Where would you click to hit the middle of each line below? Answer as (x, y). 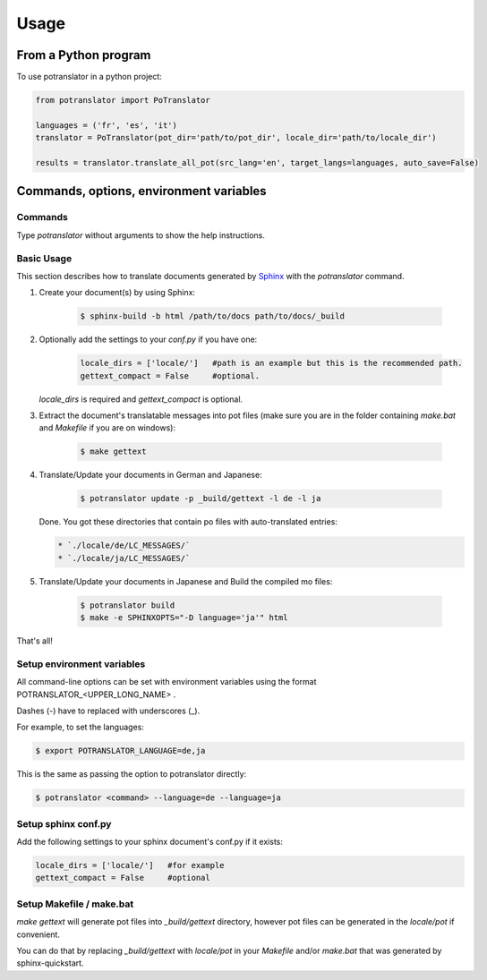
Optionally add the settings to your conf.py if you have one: (148, 339)
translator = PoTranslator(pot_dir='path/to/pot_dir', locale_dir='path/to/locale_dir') (236, 138)
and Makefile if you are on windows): (107, 428)
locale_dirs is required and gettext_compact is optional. (141, 399)
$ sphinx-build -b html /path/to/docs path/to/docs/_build (212, 316)
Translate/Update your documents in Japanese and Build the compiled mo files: (186, 581)
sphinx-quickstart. (50, 963)
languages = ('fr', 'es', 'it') (107, 125)
